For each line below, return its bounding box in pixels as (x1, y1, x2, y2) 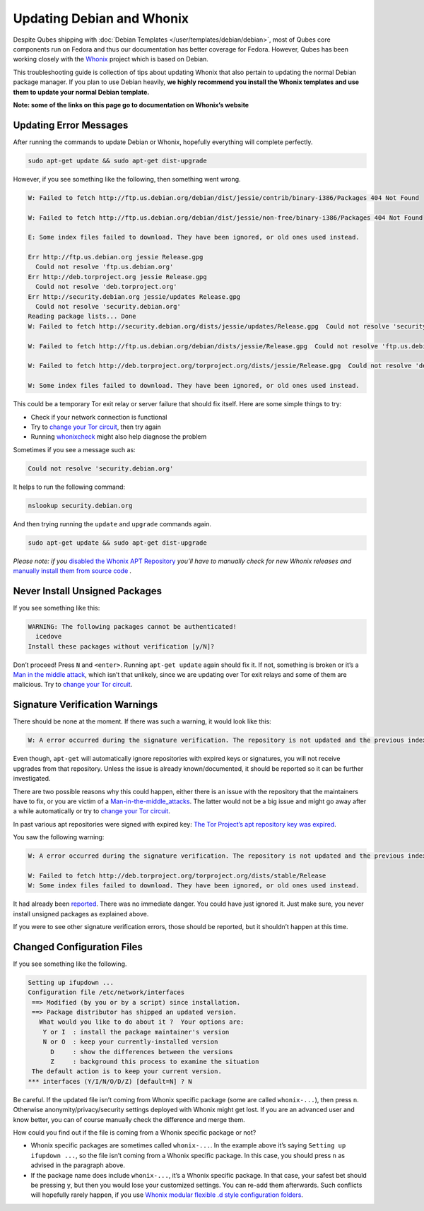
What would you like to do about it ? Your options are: (39, 1018, 245, 1026)
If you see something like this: (13, 603, 100, 612)
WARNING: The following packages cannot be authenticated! (28, 622, 237, 630)
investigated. (13, 774, 51, 783)
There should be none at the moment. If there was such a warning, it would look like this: (13, 717, 271, 726)
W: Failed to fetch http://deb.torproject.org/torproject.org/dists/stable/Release (28, 871, 326, 880)
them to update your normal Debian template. (13, 88, 150, 96)
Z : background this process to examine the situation (50, 1058, 259, 1065)
